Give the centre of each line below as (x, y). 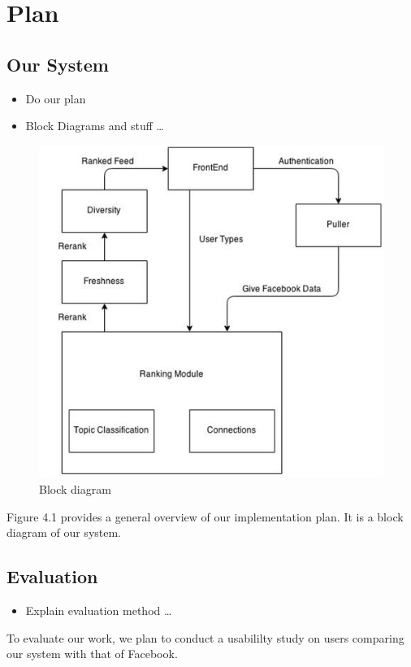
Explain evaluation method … (99, 610)
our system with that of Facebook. (92, 654)
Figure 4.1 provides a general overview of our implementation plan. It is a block (205, 516)
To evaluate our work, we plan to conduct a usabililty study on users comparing (205, 637)
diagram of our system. (64, 532)
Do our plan (56, 98)
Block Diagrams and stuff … (95, 126)
